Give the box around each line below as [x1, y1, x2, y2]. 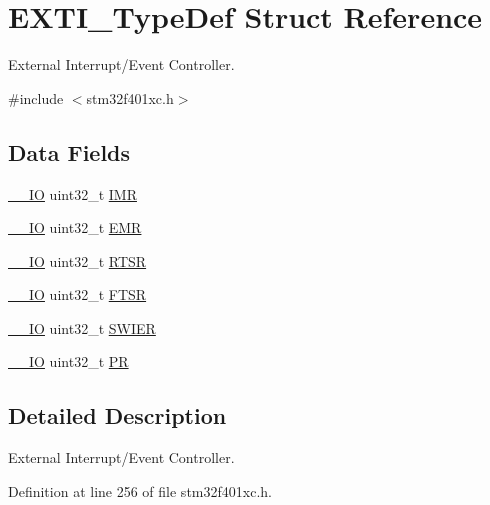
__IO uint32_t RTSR [8, 250, 147, 271]
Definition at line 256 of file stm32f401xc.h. [8, 480, 272, 501]
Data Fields [8, 136, 131, 167]
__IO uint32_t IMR [8, 183, 137, 204]
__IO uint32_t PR [8, 351, 129, 372]
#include [8, 87, 64, 108]
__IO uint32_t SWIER [8, 317, 156, 338]
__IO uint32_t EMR [8, 217, 142, 238]
